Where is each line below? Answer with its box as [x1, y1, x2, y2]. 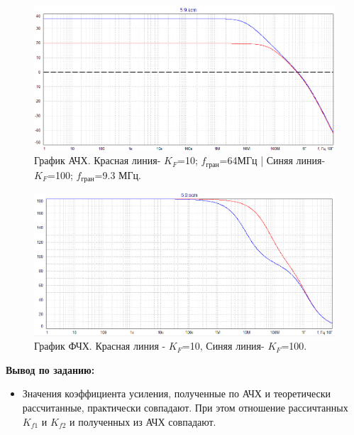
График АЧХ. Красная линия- [34, 153, 161, 168]
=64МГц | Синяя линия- [219, 153, 326, 168]
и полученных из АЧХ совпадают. [70, 414, 216, 429]
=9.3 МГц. [94, 167, 141, 182]
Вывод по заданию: [6, 362, 95, 377]
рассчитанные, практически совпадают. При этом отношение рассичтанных [22, 399, 348, 414]
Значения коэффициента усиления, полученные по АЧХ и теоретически [22, 386, 331, 401]
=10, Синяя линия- [182, 338, 265, 353]
